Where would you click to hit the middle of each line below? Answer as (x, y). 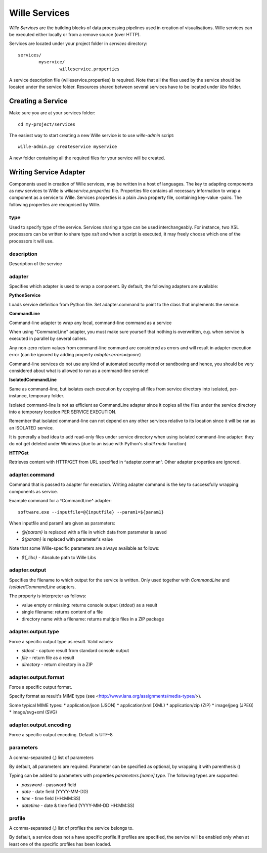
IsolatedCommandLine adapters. (43, 587)
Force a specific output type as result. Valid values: (61, 641)
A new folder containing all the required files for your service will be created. (87, 158)
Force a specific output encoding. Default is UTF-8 (61, 735)
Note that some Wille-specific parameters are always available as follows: (84, 548)
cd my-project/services (47, 124)
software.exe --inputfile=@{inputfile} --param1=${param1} (91, 512)
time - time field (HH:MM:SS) (51, 799)
